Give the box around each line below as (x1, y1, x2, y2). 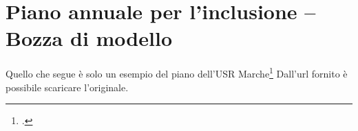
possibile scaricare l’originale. (6, 80, 129, 94)
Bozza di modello (6, 24, 172, 52)
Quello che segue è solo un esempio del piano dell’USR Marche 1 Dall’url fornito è (6, 64, 348, 80)
